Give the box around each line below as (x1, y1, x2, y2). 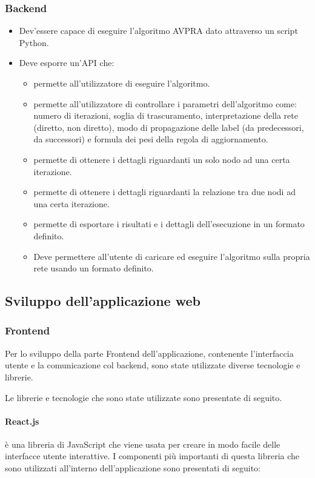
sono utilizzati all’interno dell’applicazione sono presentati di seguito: (5, 462, 260, 474)
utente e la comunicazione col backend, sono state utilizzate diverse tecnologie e (5, 359, 300, 371)
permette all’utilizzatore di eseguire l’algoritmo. (33, 77, 210, 89)
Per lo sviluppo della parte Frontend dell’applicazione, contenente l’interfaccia (5, 347, 294, 359)
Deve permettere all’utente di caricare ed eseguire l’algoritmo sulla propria (33, 250, 310, 262)
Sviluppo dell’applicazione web (5, 291, 201, 310)
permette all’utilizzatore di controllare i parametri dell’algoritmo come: (33, 97, 297, 110)
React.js (5, 414, 39, 427)
